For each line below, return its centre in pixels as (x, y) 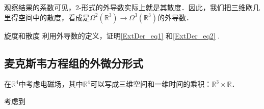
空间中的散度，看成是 (54, 17)
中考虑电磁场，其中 (51, 84)
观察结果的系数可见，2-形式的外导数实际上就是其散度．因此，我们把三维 (125, 7)
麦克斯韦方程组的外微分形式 (74, 63)
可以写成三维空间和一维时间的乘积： (151, 84)
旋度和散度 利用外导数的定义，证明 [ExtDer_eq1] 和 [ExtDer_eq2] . (112, 35)
